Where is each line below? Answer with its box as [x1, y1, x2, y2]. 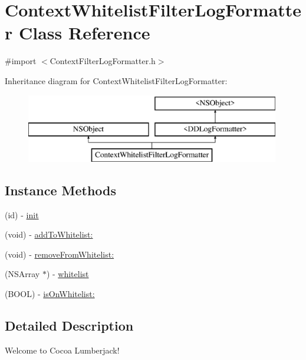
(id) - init [5, 208, 39, 221]
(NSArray [5, 268, 40, 280]
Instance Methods [5, 181, 116, 199]
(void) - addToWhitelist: [5, 228, 93, 241]
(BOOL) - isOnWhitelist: [5, 288, 95, 300]
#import [5, 55, 37, 67]
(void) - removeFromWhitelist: [5, 248, 114, 260]
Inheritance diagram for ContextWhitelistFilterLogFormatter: [5, 74, 228, 86]
